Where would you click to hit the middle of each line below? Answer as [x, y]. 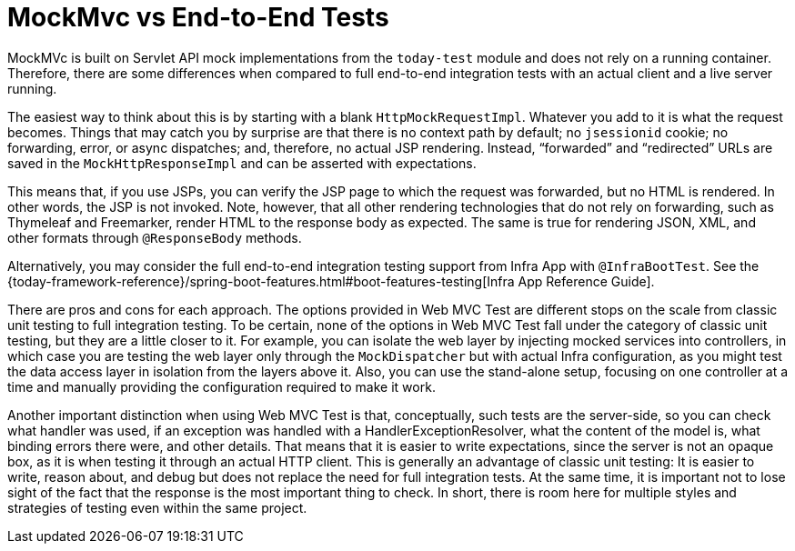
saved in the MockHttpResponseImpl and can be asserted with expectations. [242, 163]
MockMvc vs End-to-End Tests [198, 17]
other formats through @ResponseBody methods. [155, 237]
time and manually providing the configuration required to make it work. [221, 386]
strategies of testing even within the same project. [157, 507]
